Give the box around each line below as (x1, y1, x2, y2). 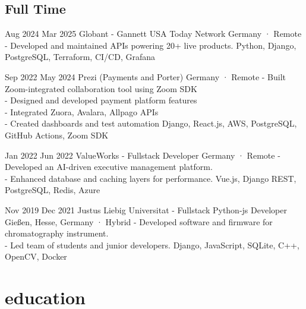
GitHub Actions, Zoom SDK (5, 128, 109, 141)
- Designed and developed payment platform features (5, 94, 197, 106)
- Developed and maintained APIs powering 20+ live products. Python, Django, (5, 39, 296, 51)
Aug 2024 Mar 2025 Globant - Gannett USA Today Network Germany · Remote (5, 27, 302, 40)
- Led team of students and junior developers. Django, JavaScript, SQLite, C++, (5, 238, 299, 251)
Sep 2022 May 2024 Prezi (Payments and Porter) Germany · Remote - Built (5, 70, 286, 83)
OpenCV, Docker (5, 250, 67, 263)
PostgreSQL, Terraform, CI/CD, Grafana (5, 51, 155, 63)
